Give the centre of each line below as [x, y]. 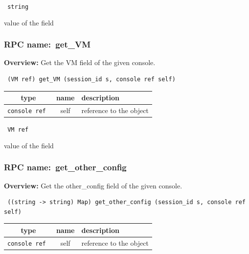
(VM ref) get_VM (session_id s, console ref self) [91, 80]
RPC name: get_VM [47, 44]
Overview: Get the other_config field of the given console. [93, 185]
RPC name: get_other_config [65, 167]
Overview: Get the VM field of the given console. [80, 62]
